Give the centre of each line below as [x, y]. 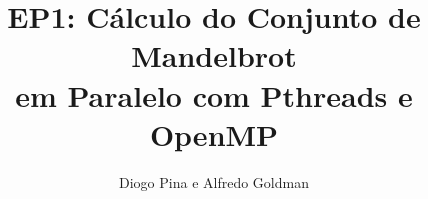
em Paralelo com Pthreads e [214, 94]
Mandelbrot [214, 55]
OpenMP [214, 133]
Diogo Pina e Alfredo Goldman [214, 181]
